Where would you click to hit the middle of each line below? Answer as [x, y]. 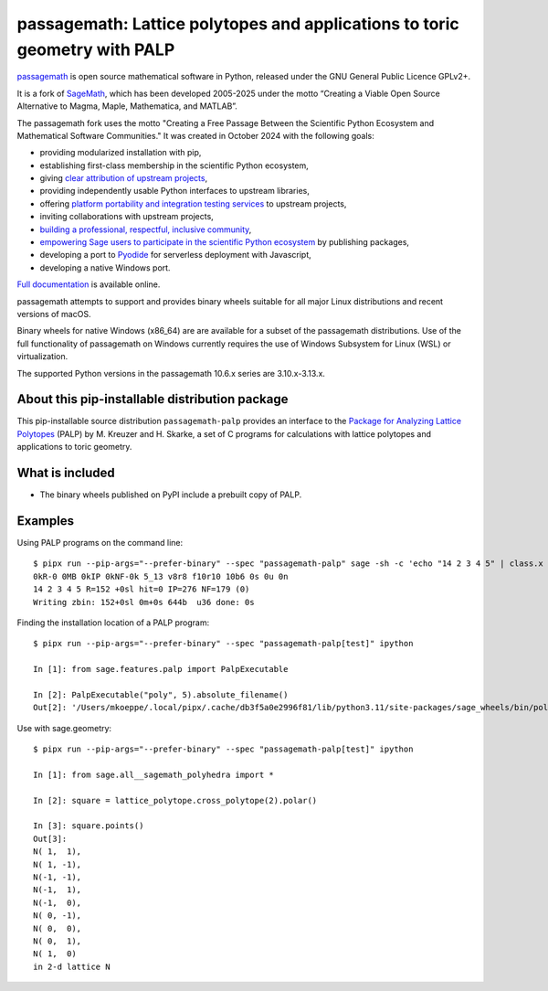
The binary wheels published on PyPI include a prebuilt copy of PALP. [171, 495]
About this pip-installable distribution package [153, 399]
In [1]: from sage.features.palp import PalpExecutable [161, 669]
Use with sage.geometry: [64, 728]
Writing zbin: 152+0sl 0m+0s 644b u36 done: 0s [144, 602]
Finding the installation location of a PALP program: [113, 623]
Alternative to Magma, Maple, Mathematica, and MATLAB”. [127, 106]
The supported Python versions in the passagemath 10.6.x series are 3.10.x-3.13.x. [171, 373]
